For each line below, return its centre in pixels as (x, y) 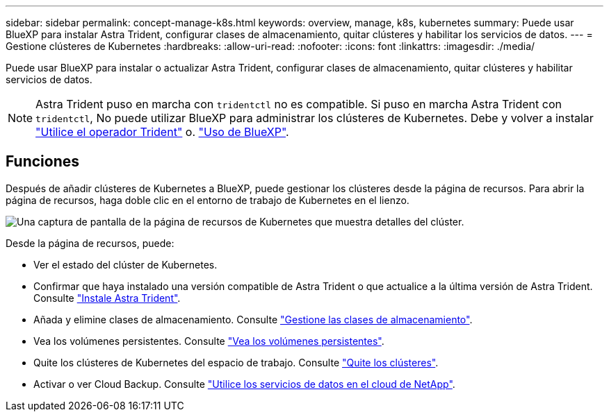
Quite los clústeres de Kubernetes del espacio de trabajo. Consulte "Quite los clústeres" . (236, 362)
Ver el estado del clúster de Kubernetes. (125, 264)
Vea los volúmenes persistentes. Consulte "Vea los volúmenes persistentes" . (209, 341)
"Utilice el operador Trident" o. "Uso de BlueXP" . (162, 132)
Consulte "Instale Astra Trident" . (107, 298)
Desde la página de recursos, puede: (90, 243)
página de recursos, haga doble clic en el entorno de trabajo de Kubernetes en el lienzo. (208, 200)
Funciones (43, 162)
